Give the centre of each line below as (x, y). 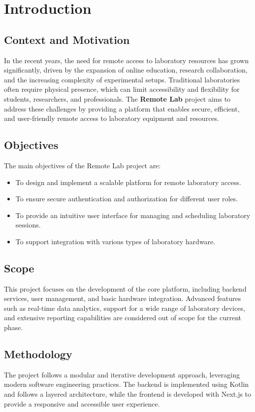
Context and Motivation (67, 39)
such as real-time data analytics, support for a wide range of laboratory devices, (125, 308)
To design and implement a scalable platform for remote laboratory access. (128, 182)
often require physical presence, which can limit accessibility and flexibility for (122, 89)
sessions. (28, 225)
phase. (14, 327)
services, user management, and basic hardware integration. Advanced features (123, 298)
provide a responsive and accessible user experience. (82, 403)
